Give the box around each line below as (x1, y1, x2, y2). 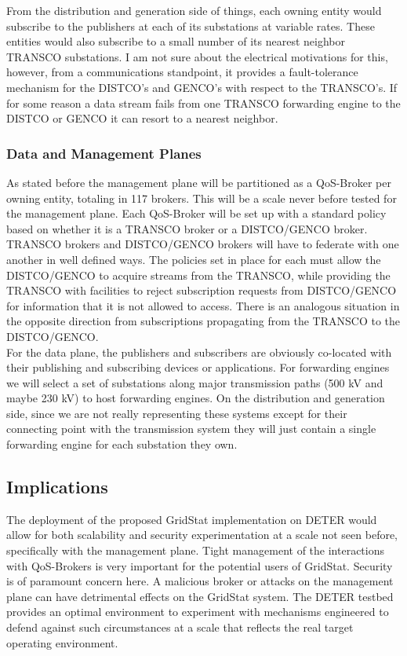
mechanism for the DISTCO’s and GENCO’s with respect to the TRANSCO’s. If (6, 79, 398, 95)
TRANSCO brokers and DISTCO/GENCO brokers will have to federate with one (6, 236, 399, 252)
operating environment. (6, 634, 118, 651)
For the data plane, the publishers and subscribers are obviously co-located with (6, 343, 392, 360)
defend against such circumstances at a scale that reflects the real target (6, 619, 354, 636)
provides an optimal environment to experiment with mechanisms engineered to (6, 603, 389, 620)
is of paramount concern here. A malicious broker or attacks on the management (6, 573, 394, 589)
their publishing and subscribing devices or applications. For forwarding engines (6, 359, 390, 376)
